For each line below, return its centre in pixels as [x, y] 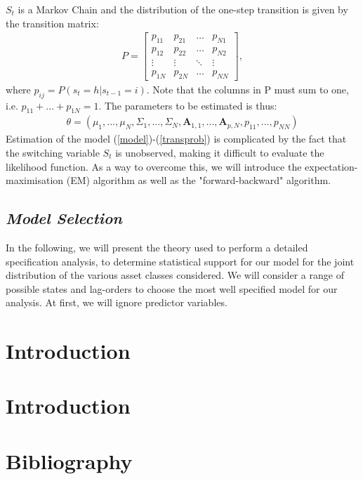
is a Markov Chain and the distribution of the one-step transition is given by [183, 9]
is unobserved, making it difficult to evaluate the [220, 152]
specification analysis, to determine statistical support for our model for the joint [180, 261]
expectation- [331, 166]
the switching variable [53, 152]
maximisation [35, 180]
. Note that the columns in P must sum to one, [247, 89]
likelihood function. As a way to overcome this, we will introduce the [154, 166]
